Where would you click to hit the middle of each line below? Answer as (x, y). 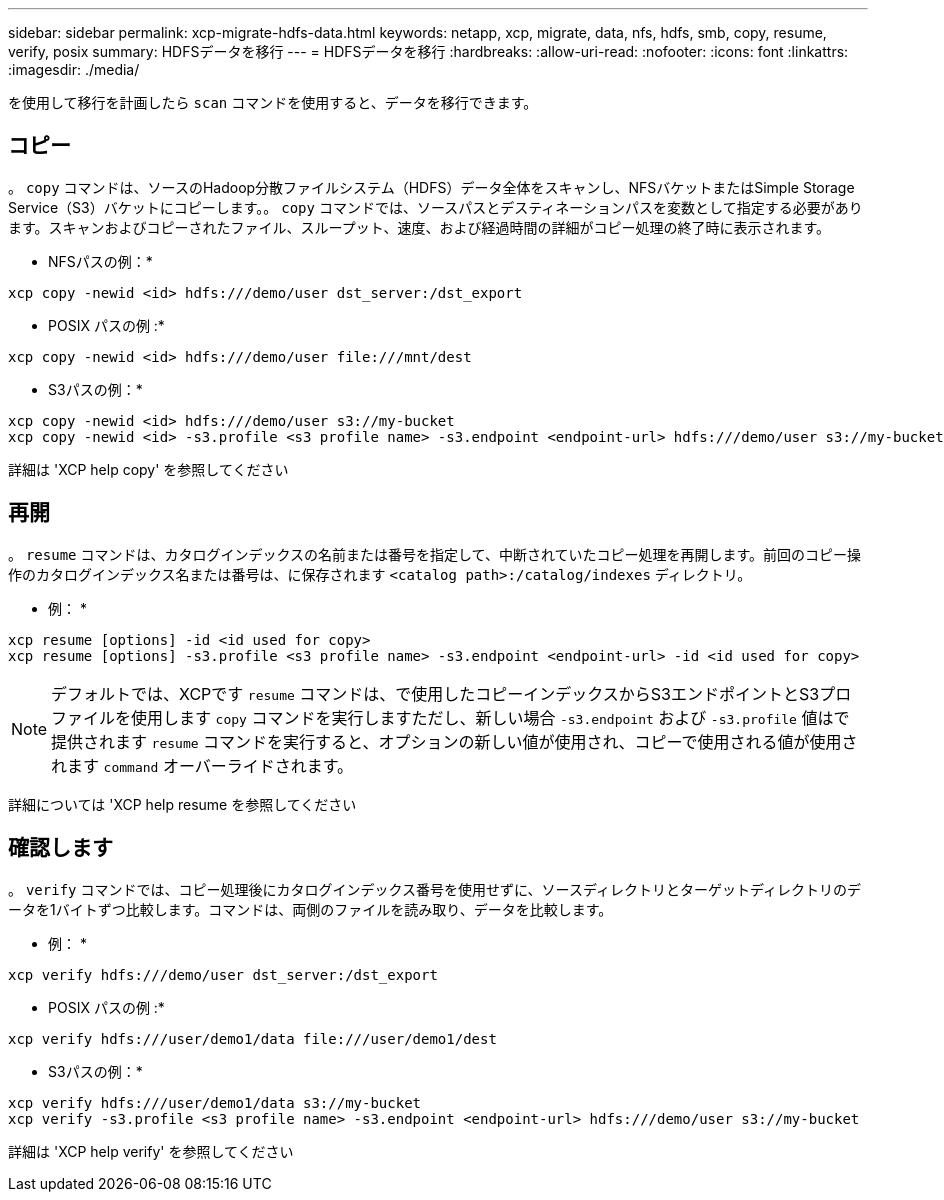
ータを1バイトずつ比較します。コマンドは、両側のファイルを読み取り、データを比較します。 (310, 909)
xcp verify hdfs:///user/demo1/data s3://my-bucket (215, 1102)
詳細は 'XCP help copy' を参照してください (148, 469)
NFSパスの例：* (100, 261)
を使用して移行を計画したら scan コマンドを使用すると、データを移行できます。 (273, 102)
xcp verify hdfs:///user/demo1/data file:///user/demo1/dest (252, 1038)
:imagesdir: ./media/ (74, 69)
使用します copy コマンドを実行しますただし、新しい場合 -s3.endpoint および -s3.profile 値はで (490, 717)
